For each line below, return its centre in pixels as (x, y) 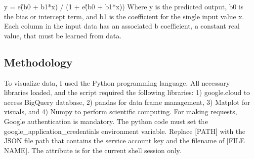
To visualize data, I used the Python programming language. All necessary (117, 82)
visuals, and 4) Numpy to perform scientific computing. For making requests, (121, 111)
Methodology (38, 62)
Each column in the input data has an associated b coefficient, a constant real (122, 26)
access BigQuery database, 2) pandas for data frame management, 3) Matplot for (127, 102)
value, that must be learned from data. (63, 35)
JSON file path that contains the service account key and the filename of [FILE (125, 141)
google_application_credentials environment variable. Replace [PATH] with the (125, 131)
